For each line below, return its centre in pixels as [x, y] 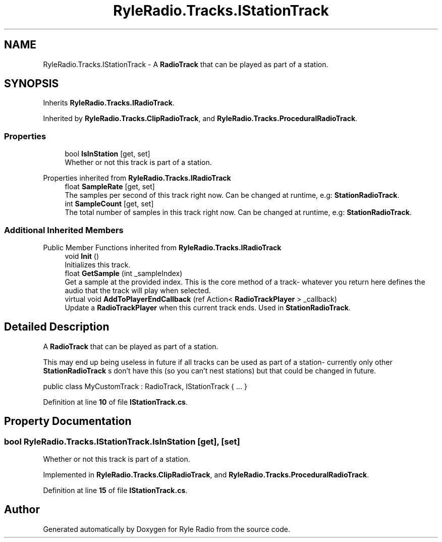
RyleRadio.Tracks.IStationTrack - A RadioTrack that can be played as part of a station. [186, 64]
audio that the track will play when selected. [138, 290]
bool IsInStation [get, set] [107, 154]
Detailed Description [57, 327]
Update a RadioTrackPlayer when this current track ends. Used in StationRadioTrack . [208, 307]
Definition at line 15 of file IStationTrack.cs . [115, 490]
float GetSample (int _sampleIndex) [124, 273]
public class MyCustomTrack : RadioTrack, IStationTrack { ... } [145, 386]
